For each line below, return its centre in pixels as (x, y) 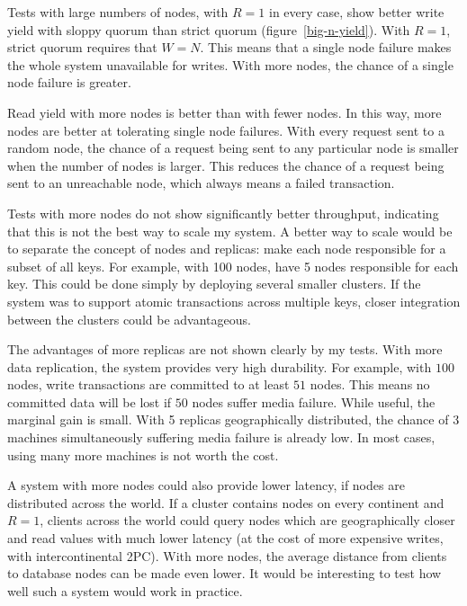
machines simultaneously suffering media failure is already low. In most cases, (221, 437)
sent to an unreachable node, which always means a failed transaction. (201, 183)
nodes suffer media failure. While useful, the (314, 401)
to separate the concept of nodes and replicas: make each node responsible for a (227, 249)
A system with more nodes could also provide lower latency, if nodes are (206, 485)
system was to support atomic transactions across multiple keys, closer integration (234, 301)
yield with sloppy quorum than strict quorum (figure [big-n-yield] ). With (209, 29)
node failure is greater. (69, 82)
